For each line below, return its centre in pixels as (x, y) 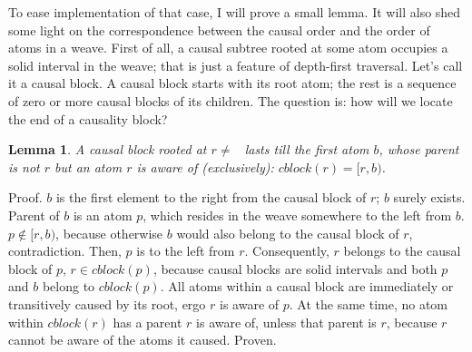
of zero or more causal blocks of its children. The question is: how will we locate (231, 100)
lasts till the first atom (307, 149)
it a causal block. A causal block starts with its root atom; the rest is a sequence (232, 83)
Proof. (25, 197)
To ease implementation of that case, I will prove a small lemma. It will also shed (235, 12)
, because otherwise (109, 233)
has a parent (147, 322)
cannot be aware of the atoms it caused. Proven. (143, 340)
